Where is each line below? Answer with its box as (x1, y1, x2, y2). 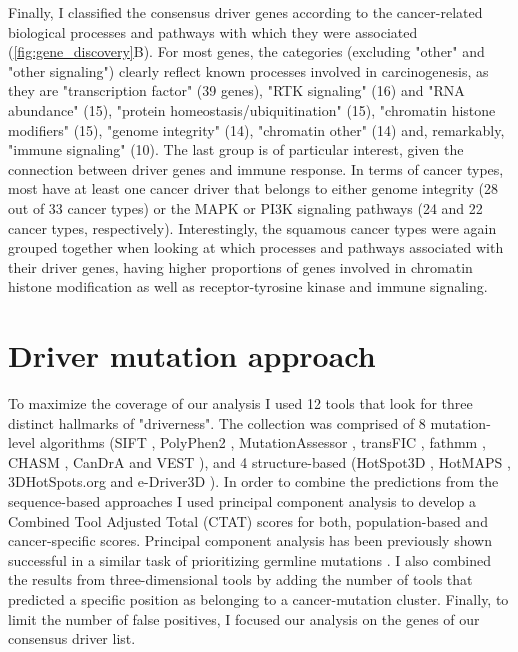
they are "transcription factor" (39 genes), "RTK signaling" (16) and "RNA (8, 80, 465, 101)
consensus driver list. (8, 628, 136, 649)
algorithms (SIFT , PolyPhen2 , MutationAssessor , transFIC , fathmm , (39, 432, 486, 453)
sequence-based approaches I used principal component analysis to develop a (8, 491, 476, 511)
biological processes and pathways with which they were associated (8, 21, 418, 42)
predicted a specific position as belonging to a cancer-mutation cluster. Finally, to (8, 588, 509, 609)
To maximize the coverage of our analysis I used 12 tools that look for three (8, 393, 473, 414)
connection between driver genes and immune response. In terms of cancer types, (8, 158, 504, 179)
